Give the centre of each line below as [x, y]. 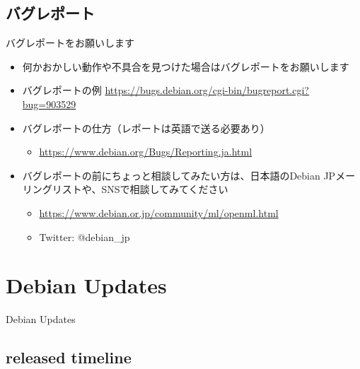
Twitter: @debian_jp [85, 236]
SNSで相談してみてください [165, 189]
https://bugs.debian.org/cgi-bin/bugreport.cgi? [207, 90]
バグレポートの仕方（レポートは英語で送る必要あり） [146, 128]
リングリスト [52, 189]
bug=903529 [49, 104]
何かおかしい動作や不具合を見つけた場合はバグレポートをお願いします [186, 66]
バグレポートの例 [62, 90]
